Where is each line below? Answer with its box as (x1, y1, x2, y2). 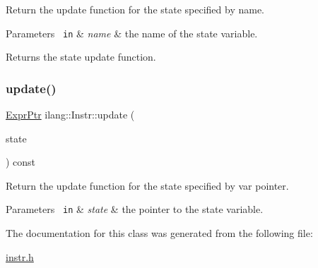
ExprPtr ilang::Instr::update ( (6, 107, 135, 122)
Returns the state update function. (6, 49, 156, 64)
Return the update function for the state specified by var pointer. (6, 178, 289, 193)
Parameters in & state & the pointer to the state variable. (6, 202, 264, 217)
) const (6, 154, 36, 169)
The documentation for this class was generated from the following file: (6, 226, 313, 240)
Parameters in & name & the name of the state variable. (6, 25, 258, 40)
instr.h (6, 249, 34, 264)
